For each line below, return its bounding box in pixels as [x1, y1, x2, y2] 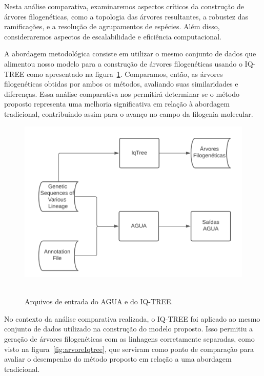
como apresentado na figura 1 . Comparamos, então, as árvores [27, 68, 223, 79]
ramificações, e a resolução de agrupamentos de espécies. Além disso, [4, 21, 220, 32]
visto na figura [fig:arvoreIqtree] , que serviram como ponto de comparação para [4, 343, 254, 354]
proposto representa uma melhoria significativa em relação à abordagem [4, 98, 230, 109]
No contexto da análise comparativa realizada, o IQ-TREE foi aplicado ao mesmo [4, 313, 260, 324]
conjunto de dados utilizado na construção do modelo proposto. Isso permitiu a [4, 323, 253, 334]
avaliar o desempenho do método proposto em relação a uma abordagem [4, 353, 232, 364]
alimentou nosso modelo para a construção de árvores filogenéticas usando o [4, 58, 242, 69]
